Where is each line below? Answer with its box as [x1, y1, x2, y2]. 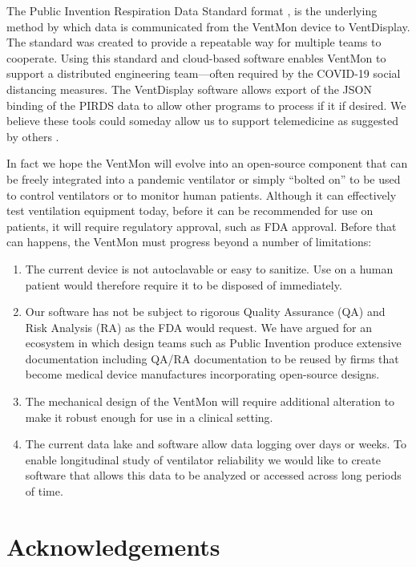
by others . [6, 128, 59, 144]
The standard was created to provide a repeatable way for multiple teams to [6, 34, 382, 51]
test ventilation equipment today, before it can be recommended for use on [6, 202, 374, 219]
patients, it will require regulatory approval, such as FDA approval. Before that [6, 217, 397, 234]
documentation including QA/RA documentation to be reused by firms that [25, 350, 399, 367]
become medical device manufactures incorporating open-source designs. [25, 366, 380, 383]
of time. [25, 483, 63, 500]
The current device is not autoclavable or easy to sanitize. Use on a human [25, 260, 394, 277]
